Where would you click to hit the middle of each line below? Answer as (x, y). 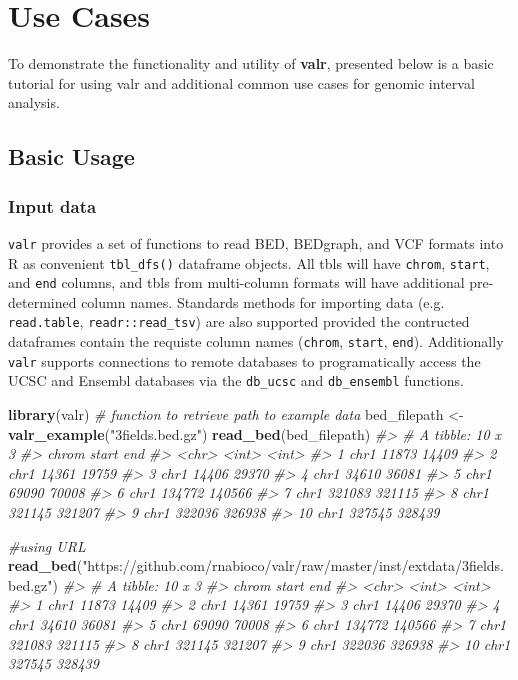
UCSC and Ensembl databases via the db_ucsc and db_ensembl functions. (236, 380)
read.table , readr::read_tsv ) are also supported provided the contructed (239, 321)
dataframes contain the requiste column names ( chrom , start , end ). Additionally (256, 341)
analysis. (34, 102)
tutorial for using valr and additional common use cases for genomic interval (241, 82)
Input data (52, 205)
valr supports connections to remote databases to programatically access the (244, 360)
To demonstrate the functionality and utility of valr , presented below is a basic (251, 63)
